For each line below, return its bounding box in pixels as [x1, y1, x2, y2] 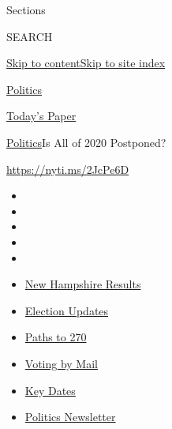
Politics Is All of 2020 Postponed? [6, 134, 166, 150]
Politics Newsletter [24, 408, 116, 425]
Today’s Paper [6, 107, 77, 124]
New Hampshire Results [24, 276, 141, 292]
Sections [6, 2, 46, 17]
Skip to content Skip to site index [6, 55, 166, 71]
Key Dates [24, 382, 76, 398]
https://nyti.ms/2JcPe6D [6, 160, 129, 177]
